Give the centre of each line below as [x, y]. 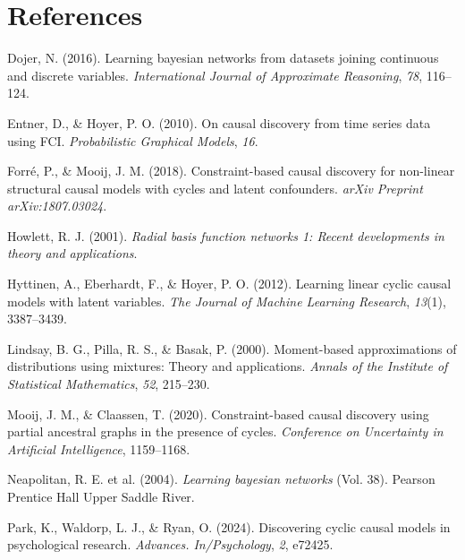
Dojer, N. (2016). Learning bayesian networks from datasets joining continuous [223, 58]
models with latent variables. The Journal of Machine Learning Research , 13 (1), [227, 301]
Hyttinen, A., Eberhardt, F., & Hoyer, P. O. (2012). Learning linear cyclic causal [229, 284]
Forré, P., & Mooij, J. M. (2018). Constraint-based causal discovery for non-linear [231, 171]
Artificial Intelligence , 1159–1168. [99, 448]
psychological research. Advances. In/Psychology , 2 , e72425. [170, 544]
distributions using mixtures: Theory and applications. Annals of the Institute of [228, 366]
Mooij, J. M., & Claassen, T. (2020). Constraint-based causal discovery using [218, 414]
